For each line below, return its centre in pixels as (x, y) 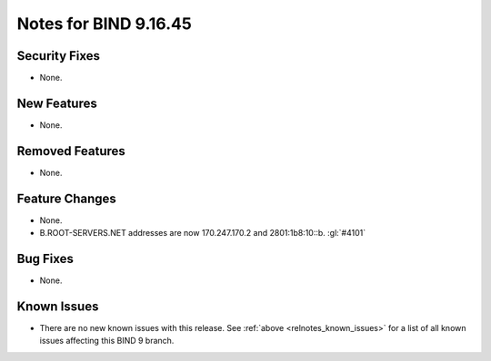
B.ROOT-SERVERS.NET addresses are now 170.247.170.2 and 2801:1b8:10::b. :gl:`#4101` (203, 233)
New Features (57, 103)
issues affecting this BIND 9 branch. (107, 341)
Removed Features (71, 151)
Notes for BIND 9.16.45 (105, 24)
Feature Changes (67, 198)
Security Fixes (58, 56)
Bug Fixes (45, 259)
